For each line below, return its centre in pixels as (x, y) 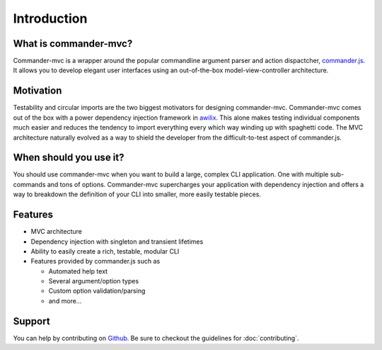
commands (29, 184)
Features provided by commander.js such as (95, 261)
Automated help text (78, 271)
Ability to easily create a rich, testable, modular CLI (105, 251)
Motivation (37, 91)
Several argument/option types (94, 281)
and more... (65, 300)
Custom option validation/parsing (97, 291)
